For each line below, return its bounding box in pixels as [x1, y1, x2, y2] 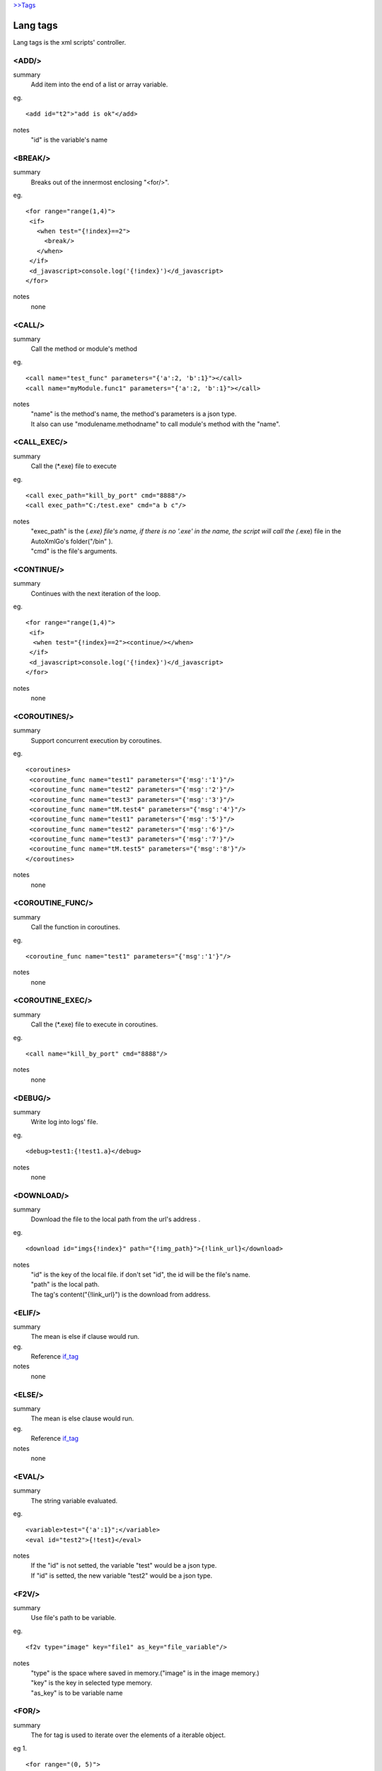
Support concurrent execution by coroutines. [30, 736, 162, 745]
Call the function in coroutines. [30, 923, 120, 932]
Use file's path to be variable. [30, 1614, 117, 1622]
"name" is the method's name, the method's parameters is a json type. [30, 409, 237, 418]
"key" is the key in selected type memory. [30, 1679, 152, 1687]
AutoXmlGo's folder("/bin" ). [30, 537, 113, 545]
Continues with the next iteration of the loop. [30, 589, 161, 598]
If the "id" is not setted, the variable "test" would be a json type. [30, 1561, 217, 1570]
